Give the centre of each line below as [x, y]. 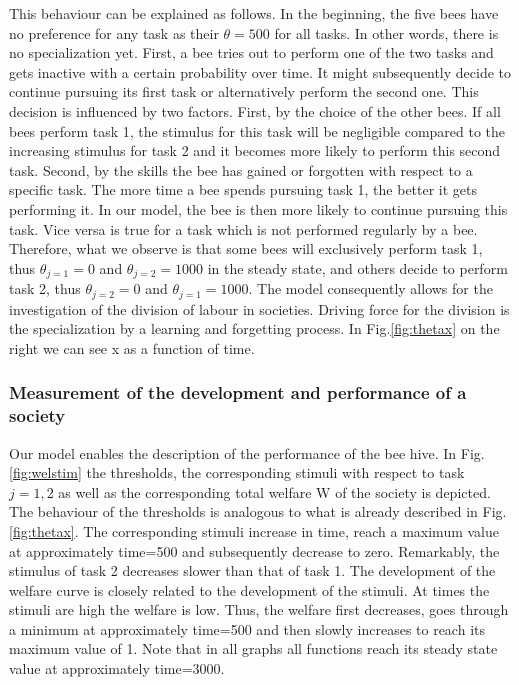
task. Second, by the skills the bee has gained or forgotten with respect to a [241, 169]
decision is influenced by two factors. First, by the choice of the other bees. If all [255, 110]
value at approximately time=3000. [117, 668]
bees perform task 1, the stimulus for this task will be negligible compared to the [257, 130]
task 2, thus [45, 288]
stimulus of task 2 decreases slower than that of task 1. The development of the [252, 570]
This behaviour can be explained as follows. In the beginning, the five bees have [254, 13]
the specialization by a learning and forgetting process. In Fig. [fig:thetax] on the [254, 328]
